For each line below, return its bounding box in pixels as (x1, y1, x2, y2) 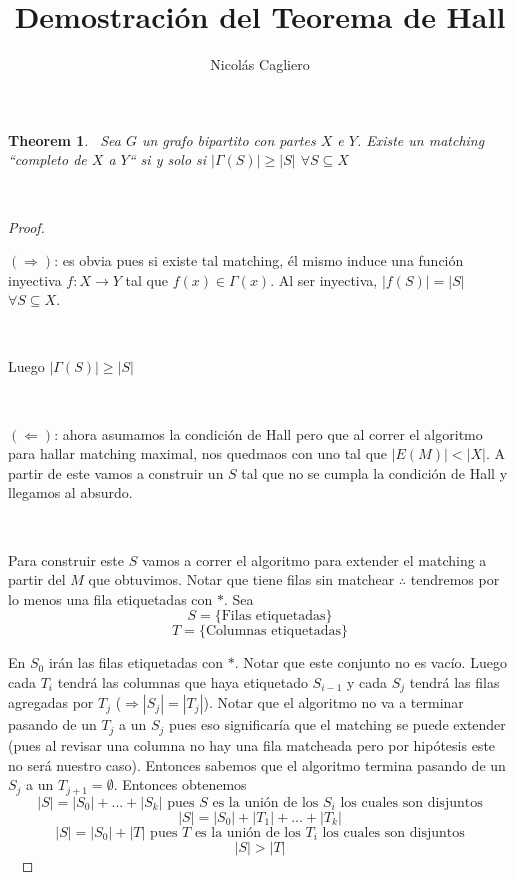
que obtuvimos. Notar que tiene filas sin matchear (88, 569, 395, 590)
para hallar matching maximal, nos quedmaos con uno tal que (8, 443, 388, 464)
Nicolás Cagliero (210, 54, 310, 75)
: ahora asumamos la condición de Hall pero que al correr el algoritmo (54, 423, 483, 444)
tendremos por (410, 569, 500, 590)
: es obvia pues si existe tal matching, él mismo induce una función (54, 250, 464, 271)
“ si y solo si (128, 149, 207, 170)
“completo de (8, 149, 87, 170)
